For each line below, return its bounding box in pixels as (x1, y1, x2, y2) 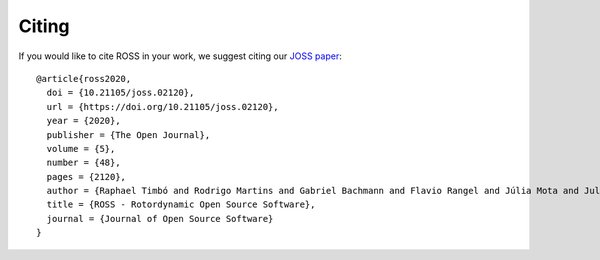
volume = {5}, (46, 143, 116, 154)
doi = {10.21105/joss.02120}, (46, 87, 195, 99)
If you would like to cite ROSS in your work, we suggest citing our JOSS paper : (18, 50, 342, 62)
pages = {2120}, (46, 171, 127, 182)
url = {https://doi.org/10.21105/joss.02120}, (46, 101, 279, 112)
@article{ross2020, (36, 73, 132, 84)
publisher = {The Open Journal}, (46, 129, 211, 140)
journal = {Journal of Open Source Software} (46, 213, 274, 224)
